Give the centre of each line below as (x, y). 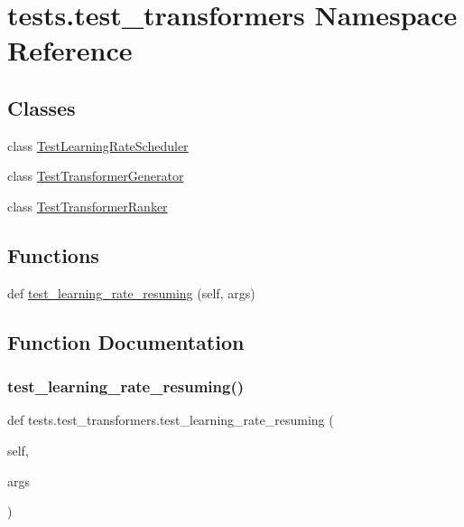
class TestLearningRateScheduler (98, 145)
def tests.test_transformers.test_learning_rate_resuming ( (171, 420)
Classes (42, 107)
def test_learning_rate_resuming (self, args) (131, 292)
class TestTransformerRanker (88, 206)
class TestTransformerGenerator (96, 176)
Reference (70, 50)
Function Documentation (126, 341)
